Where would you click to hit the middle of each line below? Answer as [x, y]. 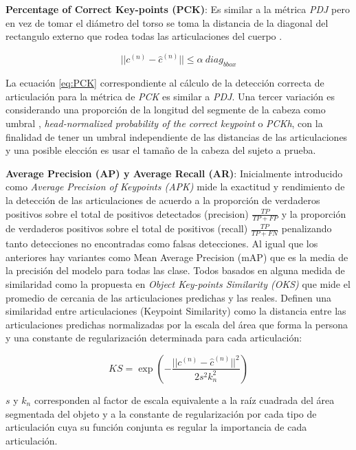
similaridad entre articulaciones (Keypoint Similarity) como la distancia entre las [176, 311]
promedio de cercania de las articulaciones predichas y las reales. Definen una [169, 297]
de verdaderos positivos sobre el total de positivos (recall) [127, 228]
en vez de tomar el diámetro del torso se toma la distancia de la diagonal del [167, 22]
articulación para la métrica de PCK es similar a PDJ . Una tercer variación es [170, 96]
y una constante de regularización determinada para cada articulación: [154, 338]
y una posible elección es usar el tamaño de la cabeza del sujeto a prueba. [161, 150]
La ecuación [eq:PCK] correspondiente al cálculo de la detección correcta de [165, 83]
